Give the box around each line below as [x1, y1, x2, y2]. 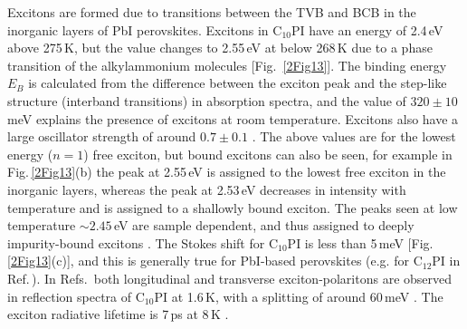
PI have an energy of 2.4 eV [291, 20, 443, 39]
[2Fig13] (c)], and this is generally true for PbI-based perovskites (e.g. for [7, 251, 409, 270]
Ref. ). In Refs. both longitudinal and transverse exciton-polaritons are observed [7, 268, 453, 287]
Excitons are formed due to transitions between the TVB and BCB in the [7, 3, 416, 21]
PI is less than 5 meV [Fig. [287, 233, 434, 252]
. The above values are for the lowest [252, 127, 456, 146]
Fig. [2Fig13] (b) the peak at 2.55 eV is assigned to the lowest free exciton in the [7, 162, 446, 181]
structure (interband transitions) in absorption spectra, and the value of [7, 91, 406, 110]
